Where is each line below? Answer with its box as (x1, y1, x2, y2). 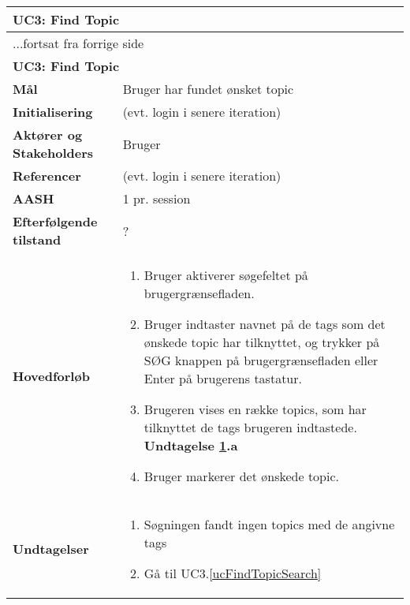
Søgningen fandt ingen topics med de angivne (143, 515, 395, 533)
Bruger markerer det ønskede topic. (143, 467, 340, 485)
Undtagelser (13, 540, 89, 558)
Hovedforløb (13, 366, 90, 385)
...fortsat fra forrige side (13, 34, 144, 52)
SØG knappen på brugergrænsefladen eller (143, 351, 378, 369)
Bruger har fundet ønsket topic (122, 80, 294, 98)
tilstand (13, 230, 61, 248)
